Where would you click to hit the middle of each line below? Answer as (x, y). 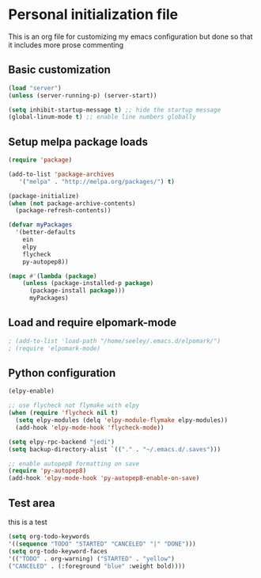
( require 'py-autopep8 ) (47, 471)
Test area (32, 503)
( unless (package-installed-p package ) (88, 283)
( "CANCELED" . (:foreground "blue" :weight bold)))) (97, 566)
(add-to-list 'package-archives (61, 174)
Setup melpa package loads (78, 141)
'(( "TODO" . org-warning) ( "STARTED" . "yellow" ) (92, 559)
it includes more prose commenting (66, 44)
